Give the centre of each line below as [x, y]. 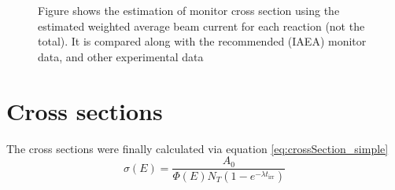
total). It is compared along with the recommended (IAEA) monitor [202, 41]
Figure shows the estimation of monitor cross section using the [189, 10]
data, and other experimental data [121, 56]
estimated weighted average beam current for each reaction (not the [201, 26]
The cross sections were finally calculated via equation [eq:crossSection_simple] [197, 148]
